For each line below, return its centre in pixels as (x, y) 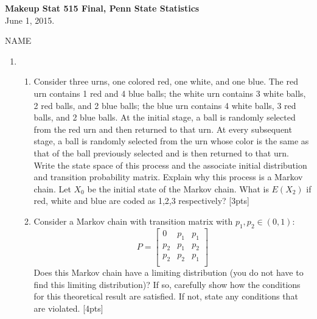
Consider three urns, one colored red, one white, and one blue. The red (166, 81)
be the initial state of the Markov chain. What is (178, 188)
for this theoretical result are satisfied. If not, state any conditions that (166, 296)
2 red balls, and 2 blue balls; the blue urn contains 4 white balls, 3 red (165, 105)
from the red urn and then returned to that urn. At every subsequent (163, 129)
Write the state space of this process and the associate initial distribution (170, 165)
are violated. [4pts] (68, 308)
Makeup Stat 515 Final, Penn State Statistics (102, 8)
